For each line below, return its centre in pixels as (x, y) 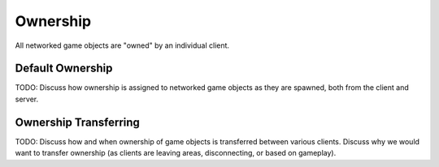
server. (27, 99)
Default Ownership (64, 69)
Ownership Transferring (77, 122)
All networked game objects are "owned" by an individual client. (122, 45)
